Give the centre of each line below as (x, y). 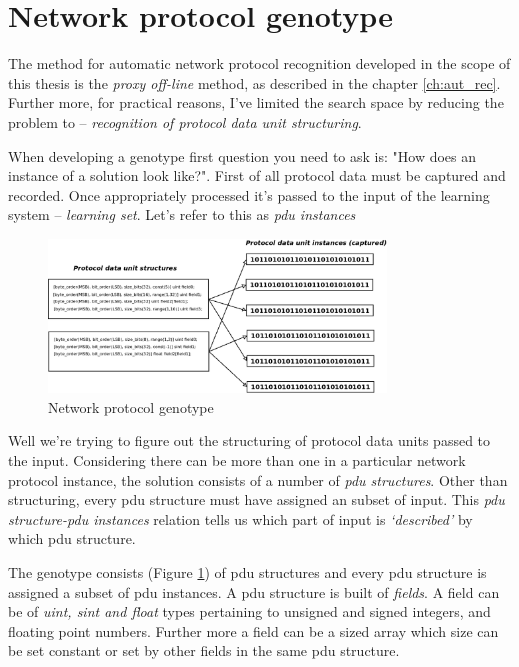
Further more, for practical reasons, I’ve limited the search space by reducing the (256, 102)
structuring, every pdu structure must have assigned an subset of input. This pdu (256, 499)
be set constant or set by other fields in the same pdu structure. (204, 650)
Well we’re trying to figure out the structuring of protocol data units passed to (249, 440)
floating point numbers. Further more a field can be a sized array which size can (253, 630)
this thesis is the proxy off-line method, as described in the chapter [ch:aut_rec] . (254, 82)
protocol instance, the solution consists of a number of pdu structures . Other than (258, 479)
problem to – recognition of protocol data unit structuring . (185, 121)
